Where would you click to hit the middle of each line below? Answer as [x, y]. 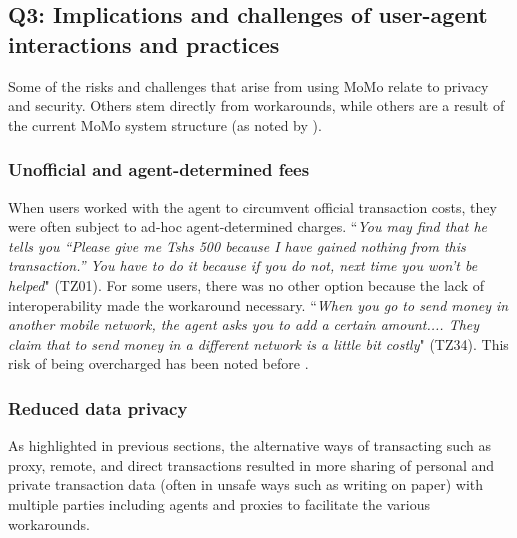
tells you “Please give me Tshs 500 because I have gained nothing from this [237, 245]
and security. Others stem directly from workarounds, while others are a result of [256, 105]
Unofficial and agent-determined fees [159, 169]
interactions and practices [144, 43]
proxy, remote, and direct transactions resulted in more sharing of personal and [251, 464]
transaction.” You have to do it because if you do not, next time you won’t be [243, 265]
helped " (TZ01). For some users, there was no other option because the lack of [246, 284]
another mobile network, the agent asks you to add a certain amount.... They [244, 324]
